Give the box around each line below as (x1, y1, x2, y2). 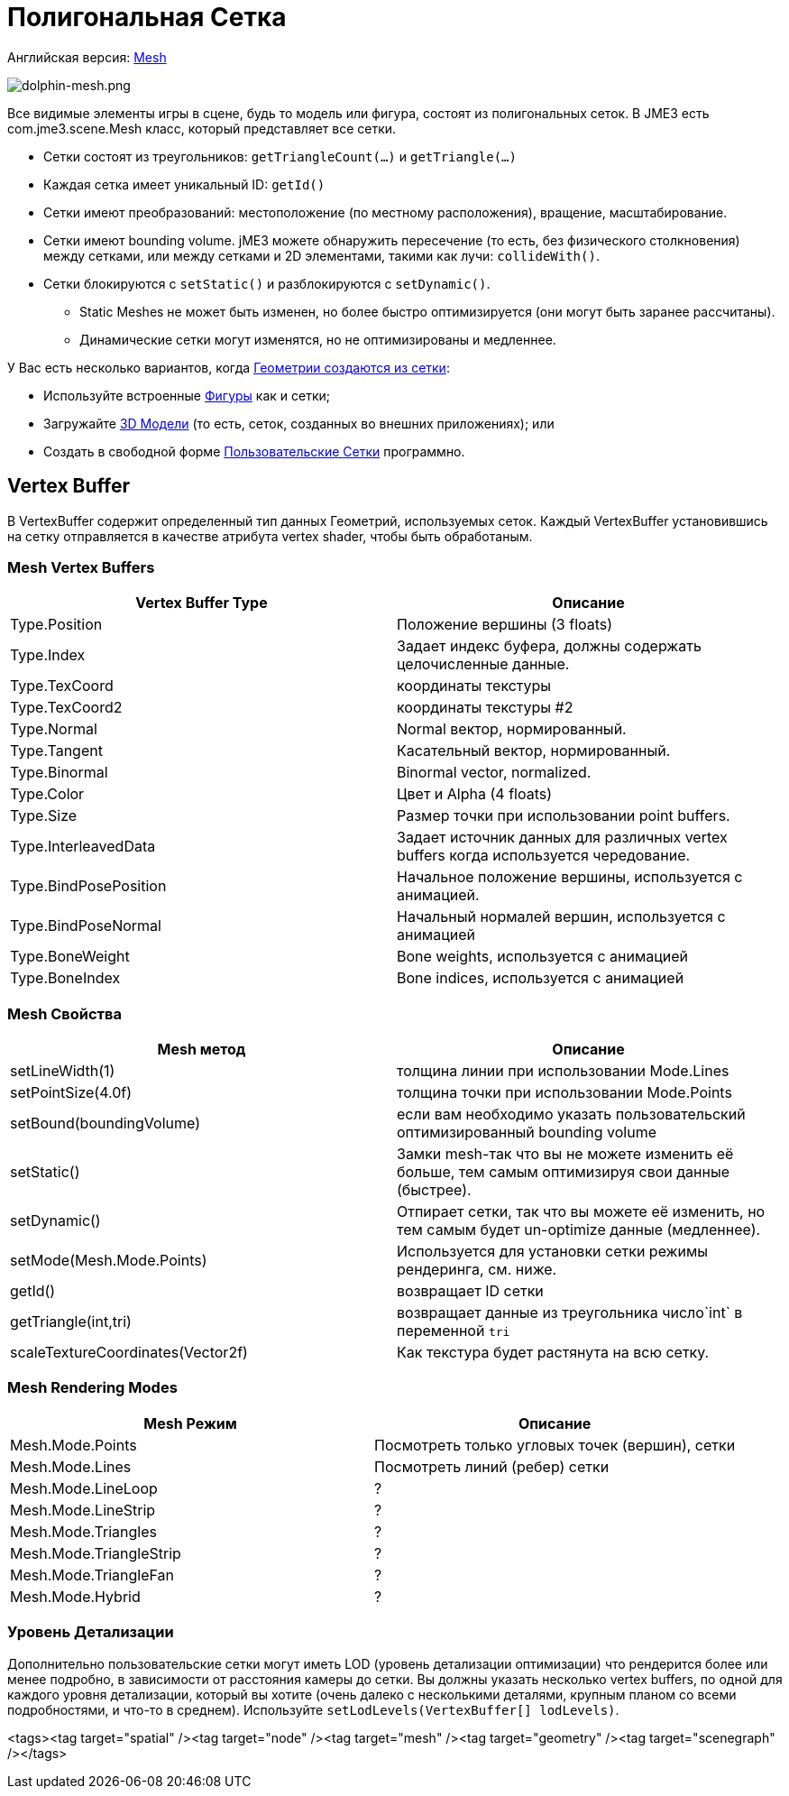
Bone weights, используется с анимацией (397, 947, 688, 966)
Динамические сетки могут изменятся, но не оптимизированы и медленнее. (79, 331, 556, 347)
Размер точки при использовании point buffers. (397, 806, 730, 825)
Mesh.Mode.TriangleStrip (10, 1543, 181, 1562)
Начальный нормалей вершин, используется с (397, 907, 726, 926)
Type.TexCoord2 (10, 698, 123, 717)
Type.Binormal (10, 763, 108, 782)
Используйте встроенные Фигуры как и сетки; (43, 387, 331, 403)
